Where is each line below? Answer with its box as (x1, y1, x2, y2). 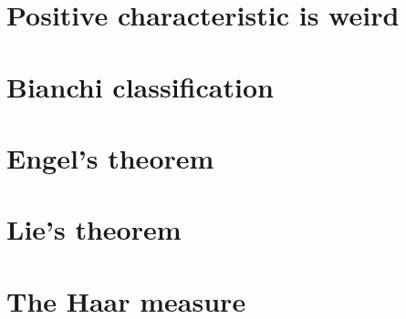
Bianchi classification (6, 67, 274, 105)
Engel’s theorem (6, 139, 214, 176)
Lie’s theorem (6, 211, 182, 248)
